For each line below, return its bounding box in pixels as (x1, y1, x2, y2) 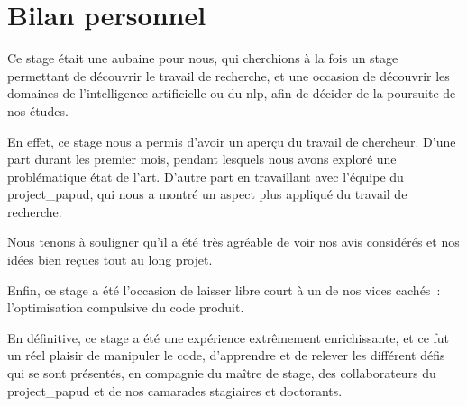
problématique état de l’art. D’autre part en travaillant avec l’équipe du (7, 167, 404, 185)
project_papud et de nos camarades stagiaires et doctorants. (7, 381, 343, 400)
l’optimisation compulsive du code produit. (7, 298, 244, 317)
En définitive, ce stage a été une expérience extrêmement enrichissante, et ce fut (7, 328, 450, 347)
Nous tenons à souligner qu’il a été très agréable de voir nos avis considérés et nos (7, 232, 460, 251)
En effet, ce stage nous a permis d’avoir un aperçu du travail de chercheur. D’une (7, 131, 456, 150)
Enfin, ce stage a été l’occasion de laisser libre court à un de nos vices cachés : (7, 280, 441, 299)
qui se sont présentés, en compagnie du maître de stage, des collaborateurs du (7, 364, 436, 383)
